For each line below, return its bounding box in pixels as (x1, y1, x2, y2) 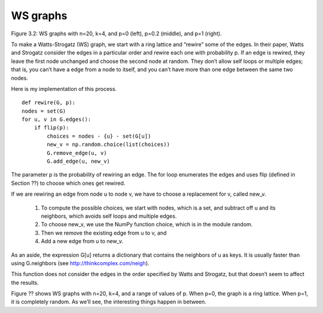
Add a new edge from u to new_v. (41, 238, 124, 245)
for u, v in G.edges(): (22, 116, 92, 123)
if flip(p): (33, 124, 69, 131)
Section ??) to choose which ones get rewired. (11, 180, 126, 187)
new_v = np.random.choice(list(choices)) (47, 141, 170, 148)
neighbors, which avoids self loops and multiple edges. (41, 212, 177, 220)
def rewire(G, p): (22, 99, 76, 106)
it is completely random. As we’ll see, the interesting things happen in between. (11, 298, 206, 305)
